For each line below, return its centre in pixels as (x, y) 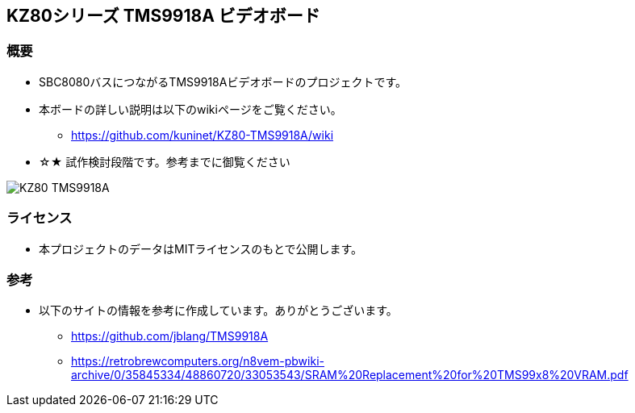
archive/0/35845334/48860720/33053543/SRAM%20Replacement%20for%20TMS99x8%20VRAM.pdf (350, 375)
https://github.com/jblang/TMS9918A (170, 336)
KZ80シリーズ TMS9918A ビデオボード (163, 16)
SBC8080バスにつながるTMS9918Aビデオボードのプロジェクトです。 (223, 81)
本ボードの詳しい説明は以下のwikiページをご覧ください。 (190, 109)
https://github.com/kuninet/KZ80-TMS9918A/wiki (203, 135)
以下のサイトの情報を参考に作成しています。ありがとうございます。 (218, 311)
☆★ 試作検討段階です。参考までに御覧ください (165, 161)
